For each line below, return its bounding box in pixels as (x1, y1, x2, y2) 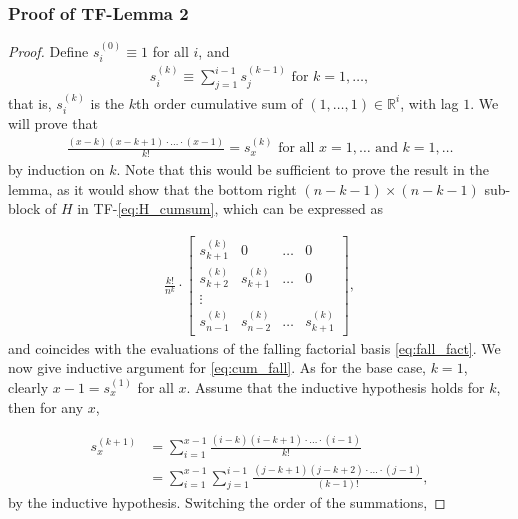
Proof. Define (8, 41, 89, 62)
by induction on (8, 159, 105, 180)
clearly (8, 376, 49, 397)
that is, (8, 92, 52, 113)
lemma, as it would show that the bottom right (8, 178, 297, 199)
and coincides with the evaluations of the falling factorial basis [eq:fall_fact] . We (8, 337, 501, 358)
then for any (8, 396, 84, 417)
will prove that (8, 113, 98, 134)
